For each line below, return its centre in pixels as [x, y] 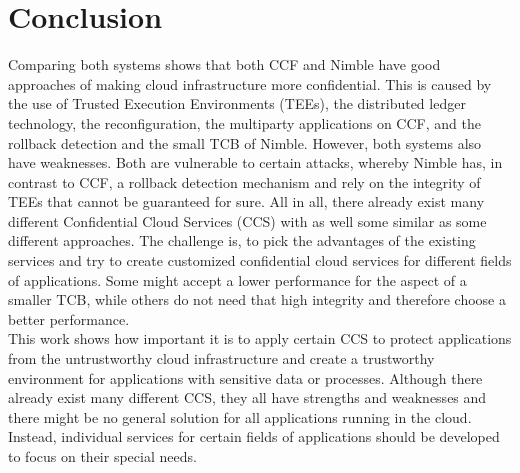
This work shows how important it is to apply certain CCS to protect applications [260, 338]
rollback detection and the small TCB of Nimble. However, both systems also [245, 142]
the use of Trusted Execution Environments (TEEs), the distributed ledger [237, 103]
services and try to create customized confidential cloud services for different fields [260, 260]
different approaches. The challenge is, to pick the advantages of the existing [242, 240]
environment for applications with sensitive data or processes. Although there [245, 377]
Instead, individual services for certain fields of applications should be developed [254, 436]
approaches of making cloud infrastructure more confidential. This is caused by [250, 83]
